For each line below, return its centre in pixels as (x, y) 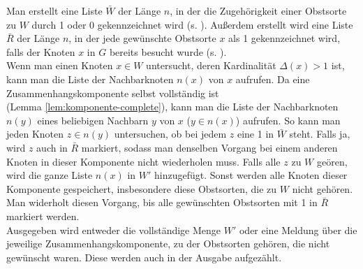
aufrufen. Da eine (273, 79)
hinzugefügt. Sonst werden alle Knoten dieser (251, 175)
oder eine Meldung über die (298, 230)
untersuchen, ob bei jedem (170, 134)
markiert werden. (43, 216)
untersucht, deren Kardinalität (211, 65)
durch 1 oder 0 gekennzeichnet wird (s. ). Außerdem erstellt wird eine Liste (192, 24)
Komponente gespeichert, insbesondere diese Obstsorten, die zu (142, 188)
